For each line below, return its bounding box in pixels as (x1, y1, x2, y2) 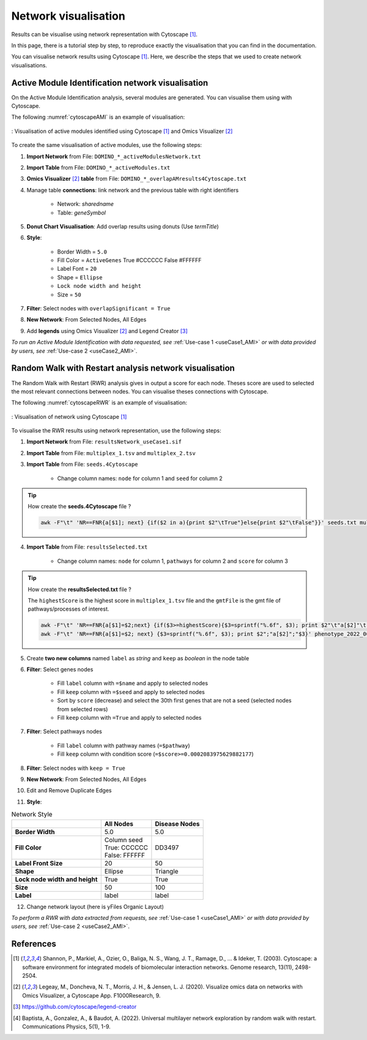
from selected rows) (57, 705, 108, 713)
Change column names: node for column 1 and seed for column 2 (57, 475, 223, 482)
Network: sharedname (57, 200, 114, 208)
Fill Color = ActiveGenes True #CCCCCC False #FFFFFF (57, 257, 202, 264)
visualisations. (11, 61, 47, 69)
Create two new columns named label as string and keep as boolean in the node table (26, 654, 250, 661)
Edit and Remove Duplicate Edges (26, 787, 112, 794)
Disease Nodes (155, 820, 200, 828)
